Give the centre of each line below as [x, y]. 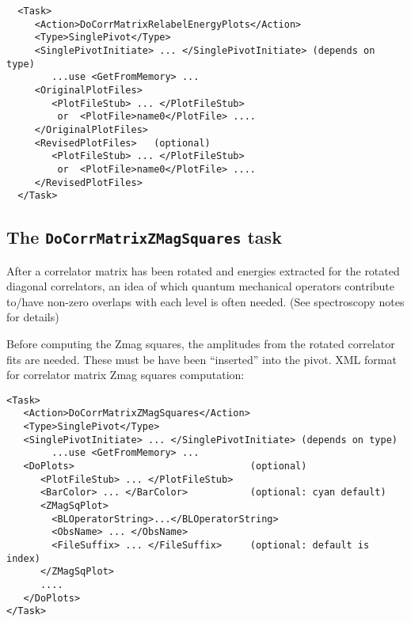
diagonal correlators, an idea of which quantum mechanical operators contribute [201, 286]
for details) [33, 317]
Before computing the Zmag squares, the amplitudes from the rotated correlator [201, 343]
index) [23, 558]
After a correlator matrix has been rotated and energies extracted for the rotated [203, 270]
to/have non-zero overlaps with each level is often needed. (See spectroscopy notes [205, 301]
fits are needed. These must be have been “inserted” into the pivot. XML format [202, 359]
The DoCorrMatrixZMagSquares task [144, 237]
